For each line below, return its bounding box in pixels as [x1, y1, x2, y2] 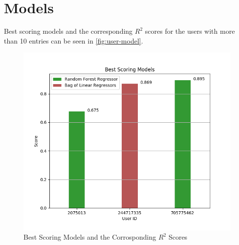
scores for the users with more [145, 26, 235, 36]
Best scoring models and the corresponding [4, 26, 133, 36]
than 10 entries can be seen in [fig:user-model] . [4, 35, 143, 45]
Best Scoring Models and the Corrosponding [23, 232, 156, 242]
